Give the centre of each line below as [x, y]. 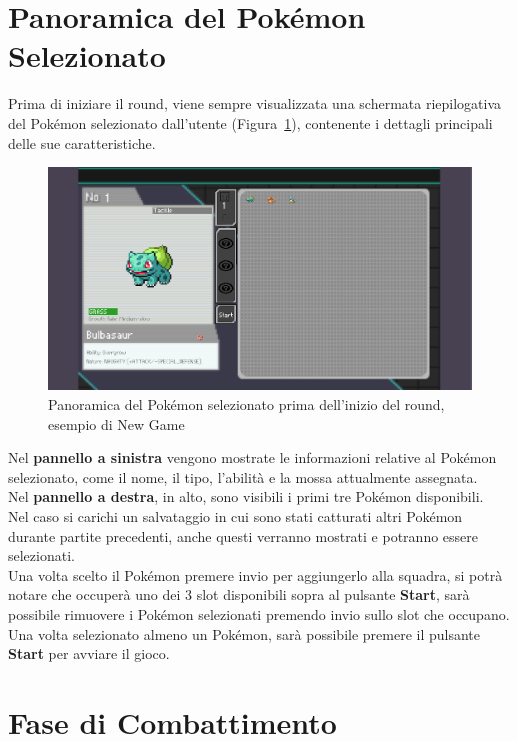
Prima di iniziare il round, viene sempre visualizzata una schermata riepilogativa [255, 103]
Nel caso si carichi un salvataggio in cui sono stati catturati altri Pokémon [235, 516]
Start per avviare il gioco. [89, 653]
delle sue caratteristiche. [82, 142]
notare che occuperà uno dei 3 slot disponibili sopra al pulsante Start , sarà [239, 594]
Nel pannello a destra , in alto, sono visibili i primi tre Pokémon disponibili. [246, 496]
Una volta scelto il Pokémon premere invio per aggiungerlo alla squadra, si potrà [255, 574]
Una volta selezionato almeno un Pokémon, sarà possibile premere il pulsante [244, 633]
